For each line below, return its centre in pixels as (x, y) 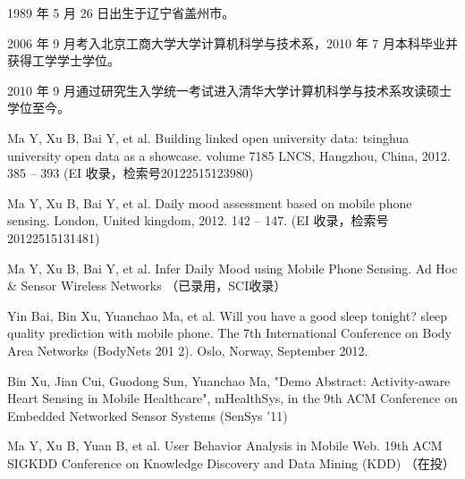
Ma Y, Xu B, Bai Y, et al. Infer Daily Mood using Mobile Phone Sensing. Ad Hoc (232, 268)
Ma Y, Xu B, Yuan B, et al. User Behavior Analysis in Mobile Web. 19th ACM (225, 445)
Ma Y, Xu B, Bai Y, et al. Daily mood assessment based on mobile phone (210, 202)
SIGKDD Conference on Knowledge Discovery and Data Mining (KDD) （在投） (231, 462)
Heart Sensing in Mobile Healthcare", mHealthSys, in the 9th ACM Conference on (232, 398)
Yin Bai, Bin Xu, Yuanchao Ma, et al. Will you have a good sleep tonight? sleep (228, 315)
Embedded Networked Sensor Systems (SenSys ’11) (148, 415)
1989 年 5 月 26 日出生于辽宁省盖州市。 (121, 13)
